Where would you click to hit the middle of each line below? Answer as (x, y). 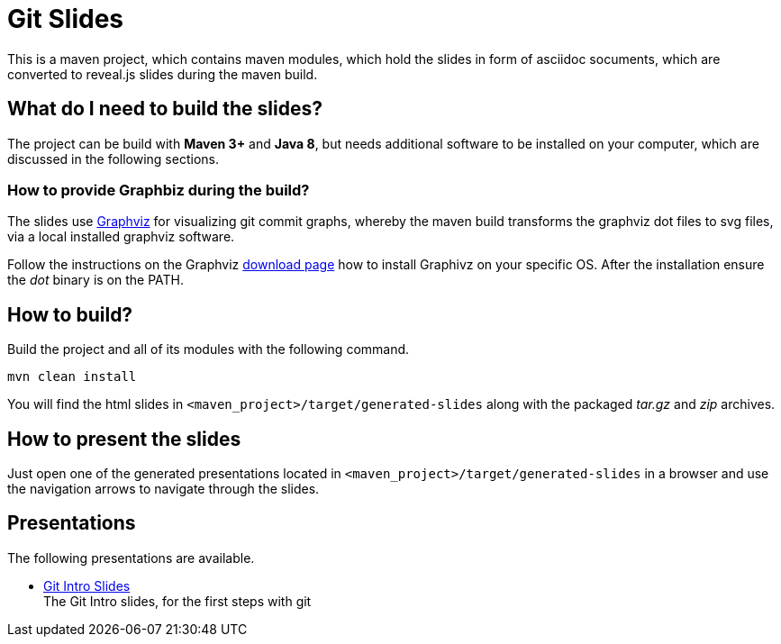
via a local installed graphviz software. (121, 237)
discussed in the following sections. (113, 159)
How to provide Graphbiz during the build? (159, 190)
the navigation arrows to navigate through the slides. (163, 489)
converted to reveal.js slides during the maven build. (163, 74)
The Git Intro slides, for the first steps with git (177, 601)
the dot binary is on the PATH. (96, 280)
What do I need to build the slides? (165, 109)
